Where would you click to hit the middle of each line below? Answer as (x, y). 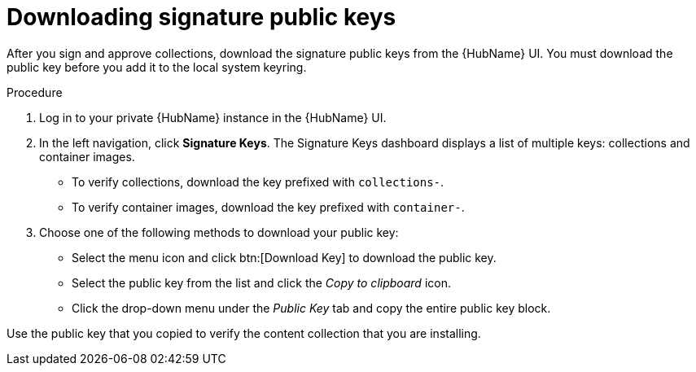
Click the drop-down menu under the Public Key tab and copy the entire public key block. (311, 308)
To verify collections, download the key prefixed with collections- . (258, 182)
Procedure (35, 92)
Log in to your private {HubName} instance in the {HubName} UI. (213, 117)
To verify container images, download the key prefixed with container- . (268, 207)
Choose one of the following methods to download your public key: (219, 232)
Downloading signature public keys (201, 17)
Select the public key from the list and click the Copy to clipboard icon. (261, 282)
